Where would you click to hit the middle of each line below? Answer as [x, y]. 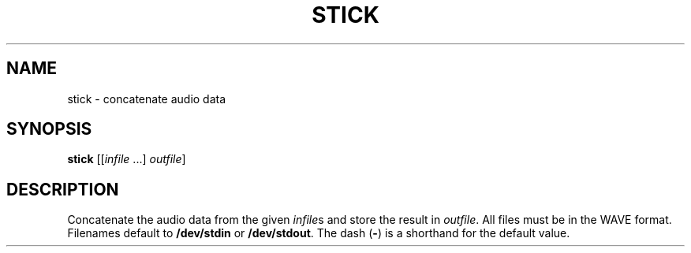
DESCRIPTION [63, 189]
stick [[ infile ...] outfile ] [127, 159]
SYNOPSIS [49, 129]
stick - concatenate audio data [147, 99]
